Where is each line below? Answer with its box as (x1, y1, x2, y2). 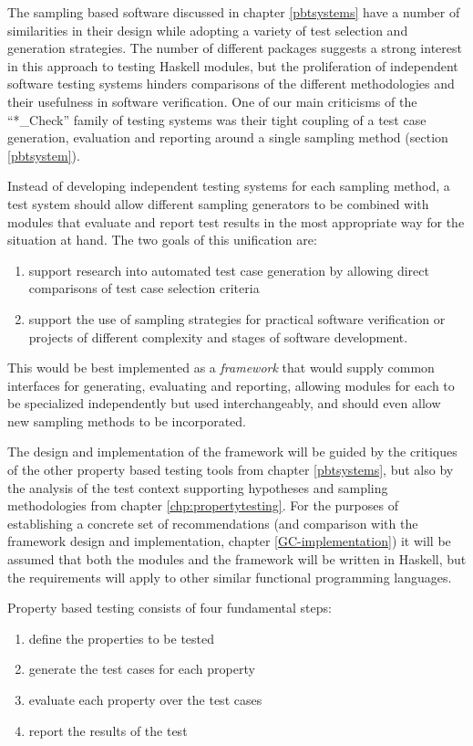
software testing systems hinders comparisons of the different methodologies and (7, 74, 455, 93)
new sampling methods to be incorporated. (7, 411, 246, 430)
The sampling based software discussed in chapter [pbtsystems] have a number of (7, 3, 460, 21)
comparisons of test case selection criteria (28, 278, 260, 298)
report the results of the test (28, 720, 188, 740)
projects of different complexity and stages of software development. (28, 327, 408, 346)
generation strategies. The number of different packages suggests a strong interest (7, 38, 462, 58)
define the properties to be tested (28, 628, 215, 647)
